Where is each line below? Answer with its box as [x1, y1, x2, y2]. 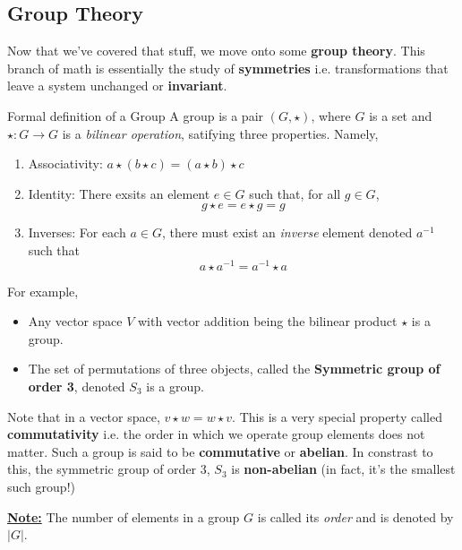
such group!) [7, 477, 75, 495]
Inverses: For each [28, 223, 126, 242]
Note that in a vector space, [7, 407, 160, 425]
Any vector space [28, 312, 123, 331]
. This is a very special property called [232, 407, 442, 425]
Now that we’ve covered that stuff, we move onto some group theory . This [7, 41, 425, 60]
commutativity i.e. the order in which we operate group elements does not [7, 425, 425, 443]
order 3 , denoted [28, 377, 125, 395]
